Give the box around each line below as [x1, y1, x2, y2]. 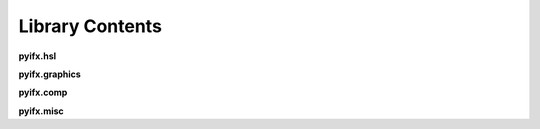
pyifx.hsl [18, 50, 57, 62]
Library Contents [18, 15, 162, 37]
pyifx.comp [18, 86, 68, 99]
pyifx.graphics [18, 68, 82, 80]
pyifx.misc [18, 105, 64, 117]
